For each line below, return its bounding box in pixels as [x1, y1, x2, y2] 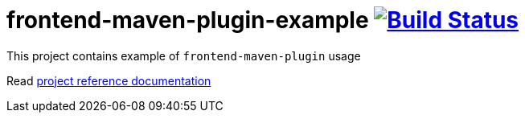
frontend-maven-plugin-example [6, 6, 369, 34]
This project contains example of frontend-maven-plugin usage [6, 48, 361, 63]
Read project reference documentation [6, 73, 211, 88]
